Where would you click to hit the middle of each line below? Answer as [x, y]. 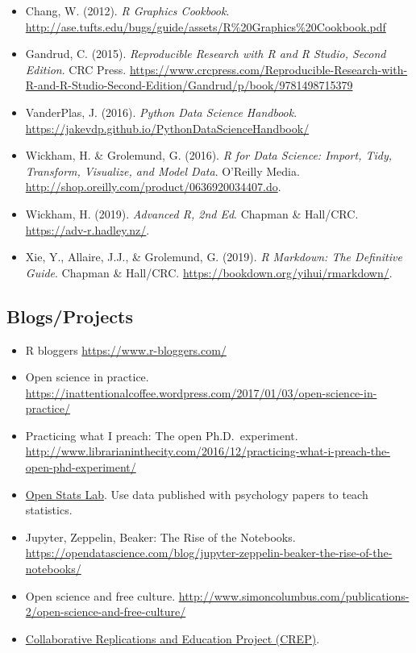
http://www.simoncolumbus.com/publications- [294, 595]
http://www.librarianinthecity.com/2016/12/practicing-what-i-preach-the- [208, 451]
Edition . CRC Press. [76, 69]
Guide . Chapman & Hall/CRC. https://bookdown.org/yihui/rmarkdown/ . [209, 272]
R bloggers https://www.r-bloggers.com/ [126, 349]
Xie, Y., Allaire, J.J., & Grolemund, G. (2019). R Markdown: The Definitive [214, 257]
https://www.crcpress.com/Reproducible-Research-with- [268, 69]
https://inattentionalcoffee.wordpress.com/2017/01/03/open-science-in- [201, 392]
